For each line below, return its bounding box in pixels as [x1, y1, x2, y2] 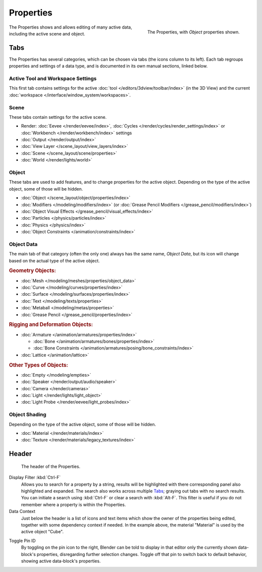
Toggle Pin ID [9, 538, 36, 543]
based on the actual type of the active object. [9, 257, 100, 264]
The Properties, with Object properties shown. [147, 29, 240, 35]
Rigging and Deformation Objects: [9, 321, 93, 328]
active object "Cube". [21, 529, 64, 535]
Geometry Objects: [9, 267, 56, 274]
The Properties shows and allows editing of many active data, [9, 24, 132, 30]
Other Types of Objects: [9, 362, 68, 368]
